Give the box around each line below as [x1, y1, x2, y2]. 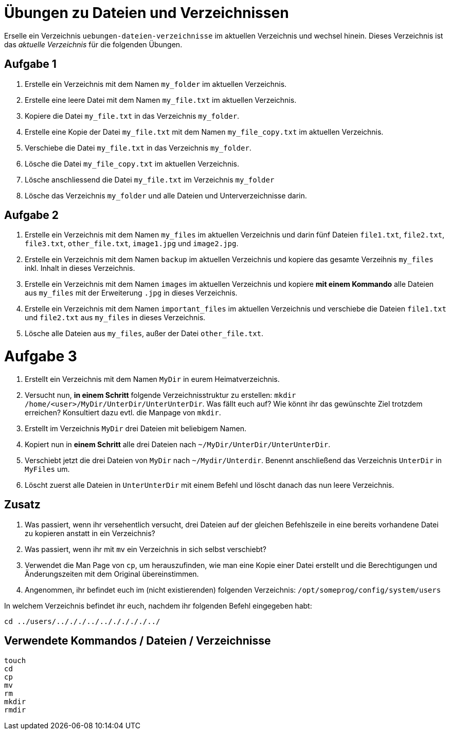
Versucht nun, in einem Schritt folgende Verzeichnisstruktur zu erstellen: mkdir [25, 390, 296, 399]
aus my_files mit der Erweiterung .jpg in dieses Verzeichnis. [25, 288, 238, 298]
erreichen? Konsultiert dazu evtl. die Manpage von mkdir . [25, 408, 221, 417]
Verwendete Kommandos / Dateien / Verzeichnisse [4, 634, 271, 648]
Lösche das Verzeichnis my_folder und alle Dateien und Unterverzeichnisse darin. [25, 191, 307, 200]
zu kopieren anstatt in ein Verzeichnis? [25, 528, 155, 538]
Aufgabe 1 [4, 58, 57, 71]
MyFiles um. [25, 464, 70, 473]
